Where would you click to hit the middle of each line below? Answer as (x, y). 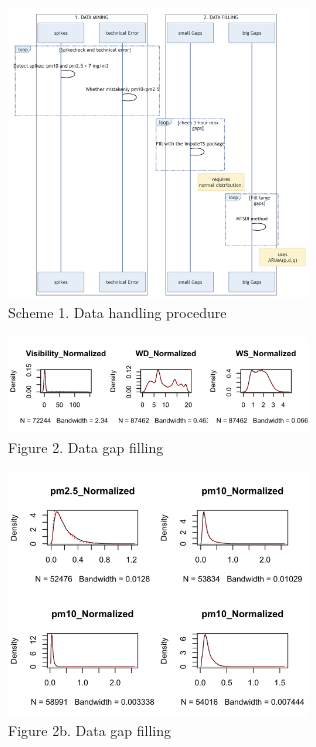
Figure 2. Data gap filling (86, 446)
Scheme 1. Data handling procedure (117, 311)
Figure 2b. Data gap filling (90, 730)
